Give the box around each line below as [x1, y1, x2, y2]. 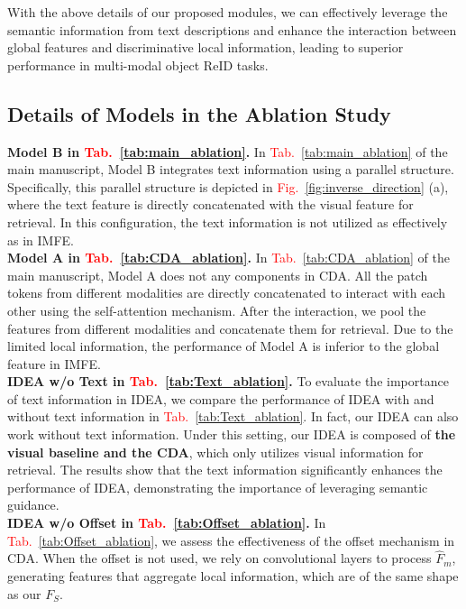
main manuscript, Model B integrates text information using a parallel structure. [7, 160, 454, 179]
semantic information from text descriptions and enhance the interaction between [7, 20, 457, 39]
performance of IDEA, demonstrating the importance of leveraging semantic [7, 477, 428, 496]
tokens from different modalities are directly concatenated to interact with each [7, 283, 446, 302]
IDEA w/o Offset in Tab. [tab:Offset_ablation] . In [7, 513, 326, 532]
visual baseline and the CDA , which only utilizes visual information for [7, 442, 424, 461]
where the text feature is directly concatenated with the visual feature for [7, 195, 414, 214]
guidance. [7, 495, 59, 514]
